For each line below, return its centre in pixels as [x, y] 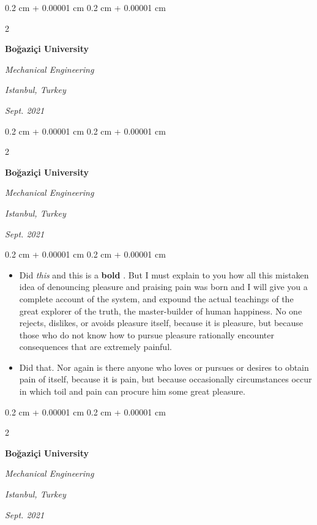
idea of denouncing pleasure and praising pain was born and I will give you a [163, 287]
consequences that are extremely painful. [95, 347]
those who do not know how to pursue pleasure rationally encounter [147, 334]
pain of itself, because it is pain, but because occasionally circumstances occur [166, 379]
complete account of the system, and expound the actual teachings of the [156, 298]
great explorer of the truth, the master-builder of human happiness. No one [161, 311]
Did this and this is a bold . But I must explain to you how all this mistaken [164, 274]
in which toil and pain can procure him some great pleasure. [132, 391]
